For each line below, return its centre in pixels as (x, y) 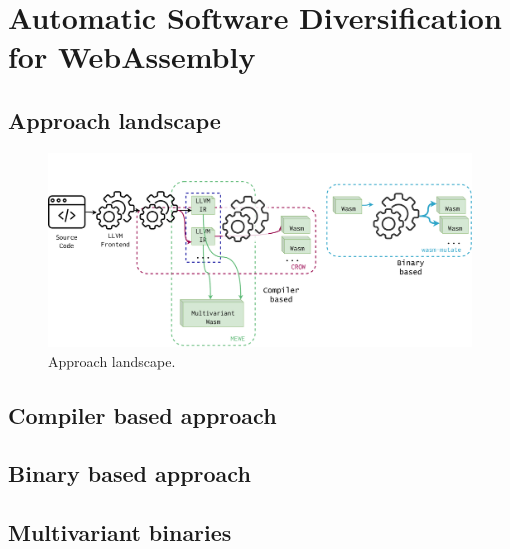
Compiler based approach (142, 414)
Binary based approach (129, 473)
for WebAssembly (132, 56)
